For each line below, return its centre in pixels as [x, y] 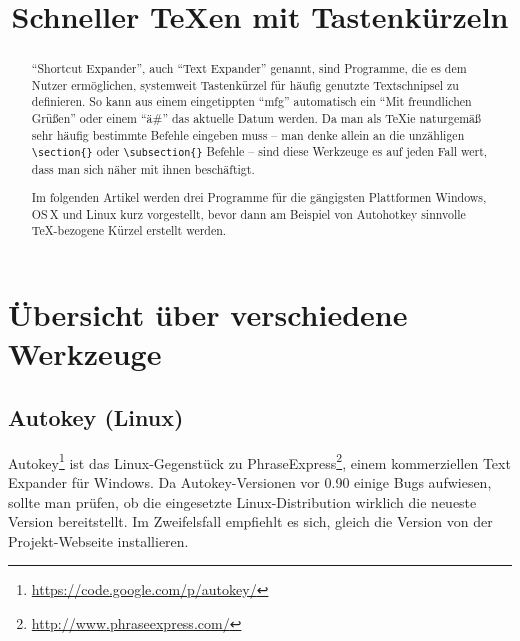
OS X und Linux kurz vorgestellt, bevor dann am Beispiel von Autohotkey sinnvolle [248, 213]
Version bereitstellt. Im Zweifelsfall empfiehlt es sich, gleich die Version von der [250, 521]
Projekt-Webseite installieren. [98, 540]
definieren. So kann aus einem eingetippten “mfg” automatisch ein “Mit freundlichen [251, 101]
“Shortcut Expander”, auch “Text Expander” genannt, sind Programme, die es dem [249, 68]
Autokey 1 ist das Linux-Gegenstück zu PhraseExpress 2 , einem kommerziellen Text [259, 461]
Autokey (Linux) [96, 416]
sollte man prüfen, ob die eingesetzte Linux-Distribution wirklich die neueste [242, 501]
